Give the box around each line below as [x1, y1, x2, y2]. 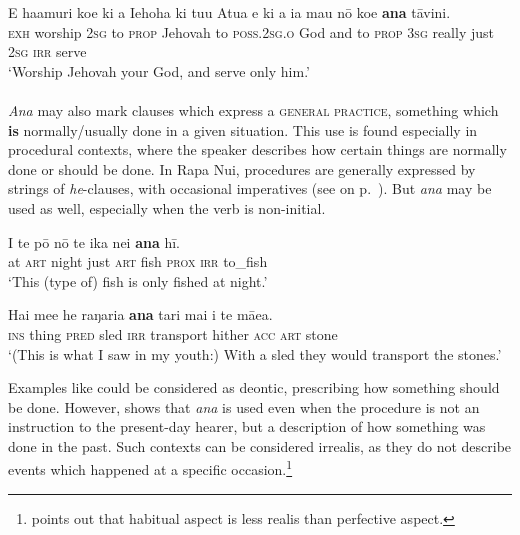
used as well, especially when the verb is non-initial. [8, 197, 326, 218]
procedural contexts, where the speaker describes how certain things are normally [8, 139, 507, 160]
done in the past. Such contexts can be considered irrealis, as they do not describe [8, 435, 512, 456]
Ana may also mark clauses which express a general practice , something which [8, 99, 499, 120]
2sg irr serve [8, 41, 87, 62]
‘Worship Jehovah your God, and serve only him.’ [8, 60, 310, 81]
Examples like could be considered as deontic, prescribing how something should [8, 377, 500, 398]
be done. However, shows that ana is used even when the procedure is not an [8, 396, 480, 417]
